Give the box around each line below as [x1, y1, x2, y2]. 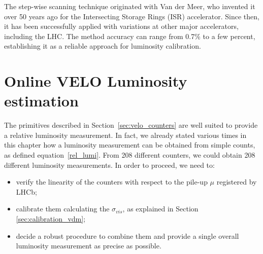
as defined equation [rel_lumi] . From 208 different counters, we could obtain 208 [4, 150, 255, 160]
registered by [216, 176, 257, 187]
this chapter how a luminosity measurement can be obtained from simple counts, [4, 139, 255, 150]
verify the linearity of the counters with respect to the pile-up [16, 176, 208, 187]
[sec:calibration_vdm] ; [16, 213, 86, 224]
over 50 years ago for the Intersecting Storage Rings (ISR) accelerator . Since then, [4, 11, 259, 21]
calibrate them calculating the [16, 203, 110, 214]
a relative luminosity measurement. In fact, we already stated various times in [4, 129, 247, 140]
